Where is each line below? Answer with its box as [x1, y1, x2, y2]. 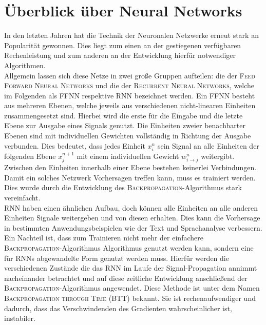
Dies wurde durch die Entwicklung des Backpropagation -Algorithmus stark [4, 182, 242, 193]
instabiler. [4, 313, 35, 323]
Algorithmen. [4, 59, 46, 70]
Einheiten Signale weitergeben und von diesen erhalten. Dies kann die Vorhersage [4, 212, 260, 223]
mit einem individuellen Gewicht [77, 150, 179, 161]
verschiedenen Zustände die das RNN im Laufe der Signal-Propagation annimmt [4, 262, 257, 273]
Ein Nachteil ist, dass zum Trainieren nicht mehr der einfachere [4, 232, 203, 243]
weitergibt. [201, 150, 235, 161]
